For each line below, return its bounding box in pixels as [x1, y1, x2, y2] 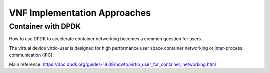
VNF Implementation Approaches [9, 7, 151, 18]
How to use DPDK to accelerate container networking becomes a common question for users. [9, 36, 202, 42]
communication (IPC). [9, 52, 54, 58]
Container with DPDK [9, 22, 81, 31]
